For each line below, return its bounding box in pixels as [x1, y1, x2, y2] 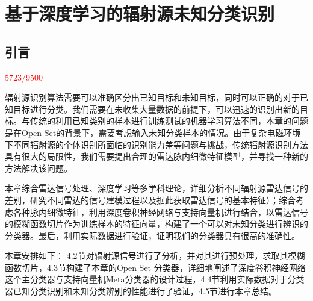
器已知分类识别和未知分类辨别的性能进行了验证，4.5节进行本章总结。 [5, 285, 277, 297]
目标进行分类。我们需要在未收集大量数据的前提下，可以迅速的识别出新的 [13, 102, 300, 115]
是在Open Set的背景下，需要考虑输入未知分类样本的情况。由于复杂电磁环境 [5, 126, 301, 138]
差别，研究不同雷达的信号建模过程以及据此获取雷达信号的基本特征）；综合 [5, 193, 296, 206]
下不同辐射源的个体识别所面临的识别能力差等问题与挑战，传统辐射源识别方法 [5, 138, 308, 150]
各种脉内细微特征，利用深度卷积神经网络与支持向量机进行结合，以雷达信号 [13, 205, 308, 218]
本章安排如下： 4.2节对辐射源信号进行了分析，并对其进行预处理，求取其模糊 [5, 249, 305, 262]
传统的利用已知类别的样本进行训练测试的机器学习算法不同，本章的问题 [29, 114, 308, 127]
